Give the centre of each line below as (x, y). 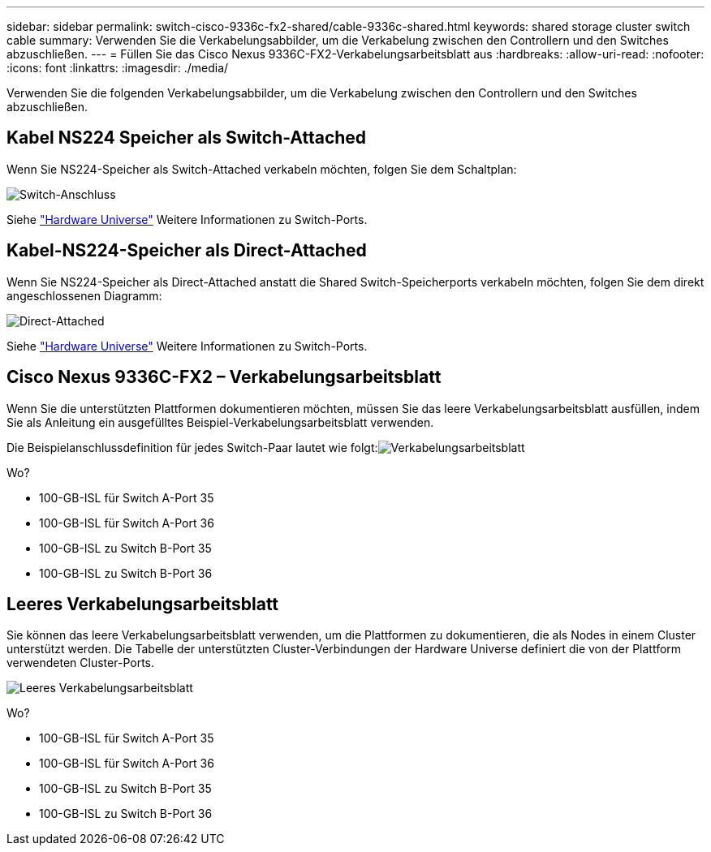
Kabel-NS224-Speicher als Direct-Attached (187, 251)
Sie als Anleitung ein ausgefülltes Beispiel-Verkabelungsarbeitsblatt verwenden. (220, 422)
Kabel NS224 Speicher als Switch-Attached (187, 138)
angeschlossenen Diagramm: (84, 295)
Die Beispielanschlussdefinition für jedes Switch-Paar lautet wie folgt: (192, 447)
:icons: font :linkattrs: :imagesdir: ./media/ (118, 68)
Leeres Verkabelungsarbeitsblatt (143, 604)
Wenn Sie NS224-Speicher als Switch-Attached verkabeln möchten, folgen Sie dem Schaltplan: (262, 169)
